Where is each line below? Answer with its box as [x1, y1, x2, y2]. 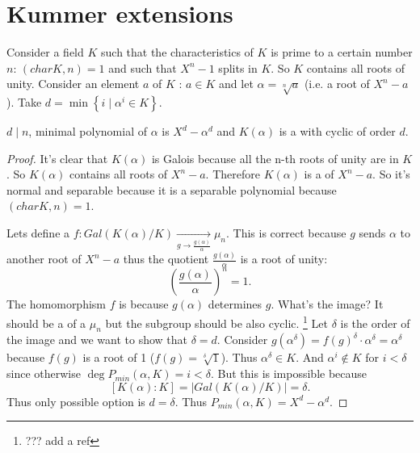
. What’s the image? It [271, 296, 384, 312]
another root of [6, 250, 82, 267]
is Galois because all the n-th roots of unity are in [151, 149, 399, 166]
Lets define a [6, 224, 70, 241]
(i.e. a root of [304, 75, 370, 92]
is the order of [340, 314, 410, 331]
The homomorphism [6, 296, 107, 312]
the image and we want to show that [6, 331, 188, 348]
